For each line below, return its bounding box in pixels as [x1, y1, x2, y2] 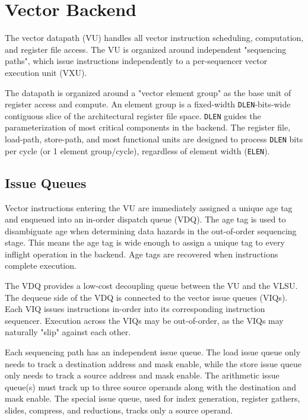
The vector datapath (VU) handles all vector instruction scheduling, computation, [5, 31, 304, 44]
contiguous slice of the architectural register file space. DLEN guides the [5, 109, 261, 122]
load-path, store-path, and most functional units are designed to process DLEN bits [5, 133, 303, 145]
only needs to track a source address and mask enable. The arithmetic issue [5, 369, 280, 381]
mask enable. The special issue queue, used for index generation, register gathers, [5, 392, 300, 405]
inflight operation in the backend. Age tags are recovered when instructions [5, 247, 278, 260]
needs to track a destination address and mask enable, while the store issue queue [5, 357, 302, 370]
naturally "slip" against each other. [5, 326, 131, 338]
